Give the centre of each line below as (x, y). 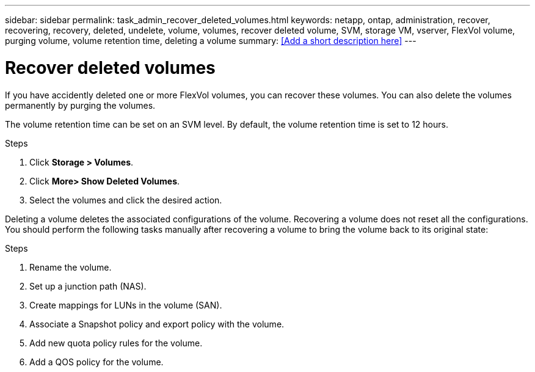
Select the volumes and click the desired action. (126, 200)
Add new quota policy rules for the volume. (116, 343)
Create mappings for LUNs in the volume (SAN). (126, 305)
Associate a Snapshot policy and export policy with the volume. (157, 324)
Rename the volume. (71, 267)
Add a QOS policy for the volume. (96, 362)
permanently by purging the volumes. (80, 105)
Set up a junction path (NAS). (88, 286)
